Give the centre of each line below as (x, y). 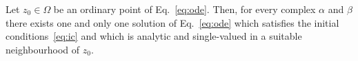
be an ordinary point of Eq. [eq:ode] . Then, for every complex (185, 9)
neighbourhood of (43, 49)
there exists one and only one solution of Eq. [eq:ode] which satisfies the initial (172, 22)
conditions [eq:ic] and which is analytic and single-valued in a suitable (154, 36)
